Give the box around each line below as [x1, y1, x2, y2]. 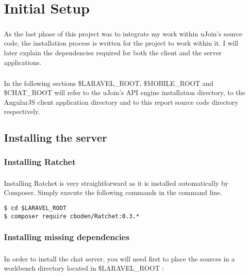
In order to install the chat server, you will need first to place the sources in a [4, 253, 235, 263]
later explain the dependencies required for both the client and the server [4, 47, 222, 57]
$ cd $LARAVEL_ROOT [4, 205, 66, 212]
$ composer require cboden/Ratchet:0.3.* [4, 212, 140, 220]
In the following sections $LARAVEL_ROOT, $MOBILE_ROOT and [4, 78, 214, 88]
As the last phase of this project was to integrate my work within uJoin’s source [4, 28, 242, 38]
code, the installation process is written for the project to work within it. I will [4, 38, 238, 48]
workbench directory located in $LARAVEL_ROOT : [4, 263, 164, 273]
